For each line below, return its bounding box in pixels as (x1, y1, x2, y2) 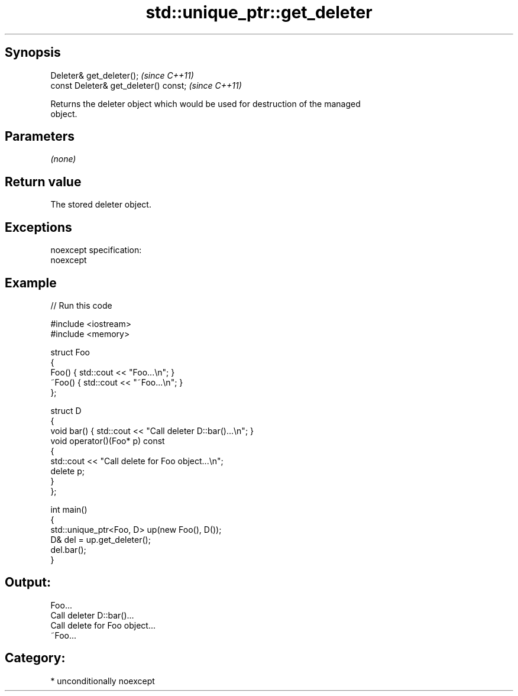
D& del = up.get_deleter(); (50, 534, 151, 545)
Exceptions (5, 219, 72, 235)
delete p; (50, 465, 85, 476)
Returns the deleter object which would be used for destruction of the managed (50, 98, 361, 109)
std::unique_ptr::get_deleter (145, 2, 373, 22)
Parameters (5, 129, 75, 144)
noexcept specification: (50, 245, 142, 255)
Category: (5, 650, 66, 666)
